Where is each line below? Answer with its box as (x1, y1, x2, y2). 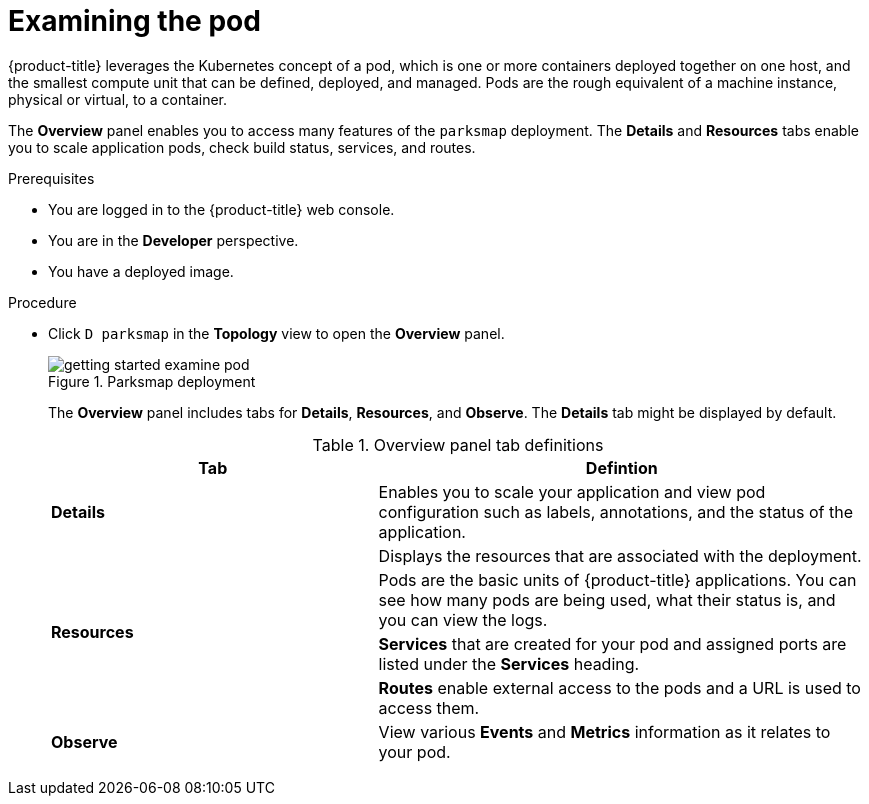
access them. (378, 697, 480, 718)
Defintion (585, 457, 658, 478)
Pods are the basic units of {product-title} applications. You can (378, 569, 857, 590)
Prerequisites (8, 169, 95, 187)
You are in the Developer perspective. (48, 231, 299, 249)
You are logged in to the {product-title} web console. (48, 200, 395, 218)
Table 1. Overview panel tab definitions (312, 434, 604, 455)
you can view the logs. (378, 609, 548, 630)
